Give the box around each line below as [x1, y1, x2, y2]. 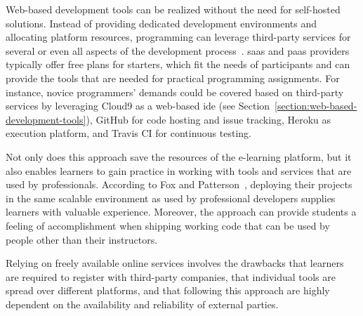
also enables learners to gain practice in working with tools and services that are [6, 163, 352, 178]
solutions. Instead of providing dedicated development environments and [6, 15, 317, 30]
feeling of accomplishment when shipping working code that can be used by [6, 218, 330, 232]
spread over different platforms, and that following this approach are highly [6, 283, 330, 298]
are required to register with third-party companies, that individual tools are [6, 269, 336, 284]
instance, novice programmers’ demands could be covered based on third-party [6, 84, 344, 99]
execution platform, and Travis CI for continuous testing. [6, 126, 251, 140]
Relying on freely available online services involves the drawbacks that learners [6, 256, 344, 270]
